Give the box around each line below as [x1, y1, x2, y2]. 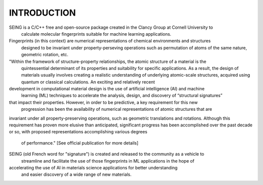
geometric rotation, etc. [21, 52, 69, 58]
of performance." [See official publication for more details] [21, 140, 139, 146]
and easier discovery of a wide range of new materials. [21, 171, 131, 178]
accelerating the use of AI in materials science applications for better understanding [9, 164, 178, 170]
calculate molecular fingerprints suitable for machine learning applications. [21, 31, 171, 37]
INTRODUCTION [9, 7, 76, 18]
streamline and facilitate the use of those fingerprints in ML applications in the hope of [21, 158, 195, 164]
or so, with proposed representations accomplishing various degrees [9, 129, 148, 135]
